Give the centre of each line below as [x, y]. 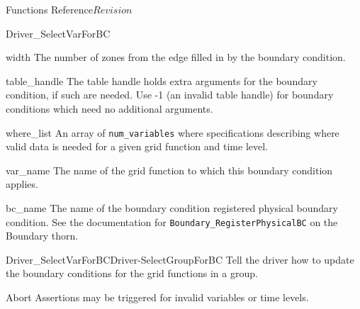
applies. [22, 184]
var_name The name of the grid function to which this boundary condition [169, 170]
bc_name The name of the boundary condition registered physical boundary [172, 208]
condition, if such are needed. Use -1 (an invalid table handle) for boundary [170, 95]
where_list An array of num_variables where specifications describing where [173, 132]
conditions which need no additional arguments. [109, 108]
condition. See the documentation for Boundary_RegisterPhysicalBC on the [172, 221]
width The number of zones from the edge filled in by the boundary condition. [176, 57]
